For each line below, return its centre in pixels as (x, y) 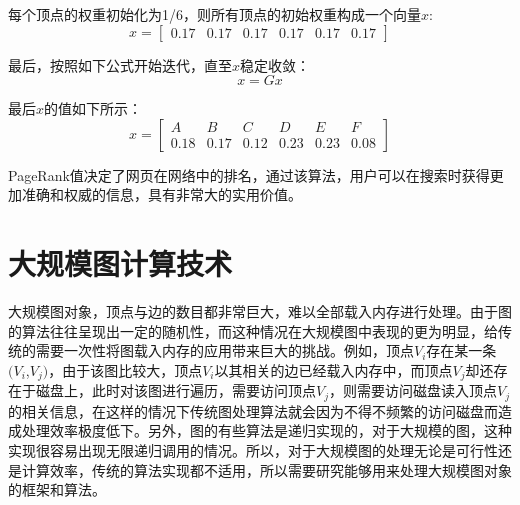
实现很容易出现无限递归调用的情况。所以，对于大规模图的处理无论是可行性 (253, 449)
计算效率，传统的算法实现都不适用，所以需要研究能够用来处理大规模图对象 (266, 469)
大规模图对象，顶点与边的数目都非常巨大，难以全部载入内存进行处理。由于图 (260, 311)
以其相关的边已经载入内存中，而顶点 (333, 369)
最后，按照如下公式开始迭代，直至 (120, 64)
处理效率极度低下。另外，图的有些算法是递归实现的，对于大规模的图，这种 (266, 430)
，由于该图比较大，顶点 (125, 369)
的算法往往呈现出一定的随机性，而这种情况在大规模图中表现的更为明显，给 (253, 330)
